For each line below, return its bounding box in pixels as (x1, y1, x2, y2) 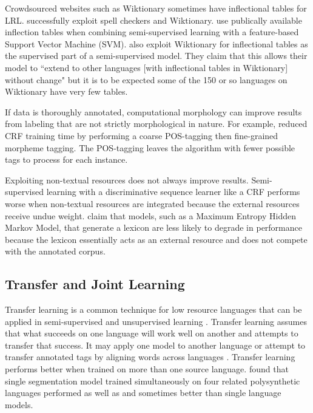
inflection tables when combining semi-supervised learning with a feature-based (5, 26, 299, 38)
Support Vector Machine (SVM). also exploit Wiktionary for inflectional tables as (5, 37, 308, 50)
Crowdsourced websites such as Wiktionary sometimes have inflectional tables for (5, 2, 307, 14)
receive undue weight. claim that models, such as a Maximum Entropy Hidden (5, 209, 296, 222)
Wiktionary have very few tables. (5, 85, 128, 98)
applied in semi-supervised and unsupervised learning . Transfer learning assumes (5, 315, 307, 327)
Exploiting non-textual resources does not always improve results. (5, 173, 249, 186)
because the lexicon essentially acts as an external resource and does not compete (5, 233, 308, 245)
